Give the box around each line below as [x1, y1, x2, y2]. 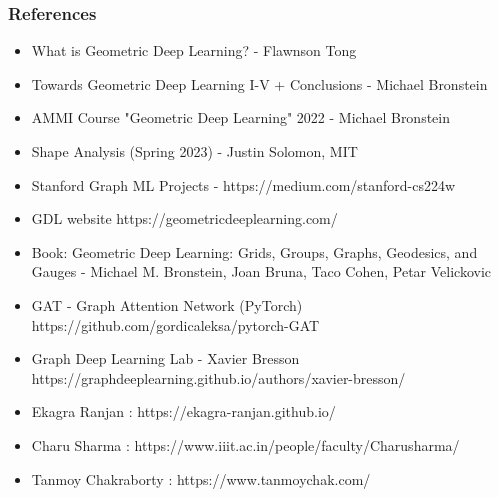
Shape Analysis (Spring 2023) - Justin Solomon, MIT [31, 141, 358, 161]
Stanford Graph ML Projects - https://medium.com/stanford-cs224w [31, 174, 456, 195]
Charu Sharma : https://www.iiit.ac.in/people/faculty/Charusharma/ [31, 434, 460, 455]
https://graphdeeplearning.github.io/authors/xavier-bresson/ [31, 367, 406, 388]
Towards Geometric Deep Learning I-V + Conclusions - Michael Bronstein [31, 73, 488, 94]
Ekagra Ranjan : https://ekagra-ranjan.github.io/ [31, 401, 336, 422]
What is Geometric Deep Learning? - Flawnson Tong [31, 40, 357, 61]
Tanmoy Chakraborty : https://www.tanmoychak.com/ [31, 468, 371, 489]
